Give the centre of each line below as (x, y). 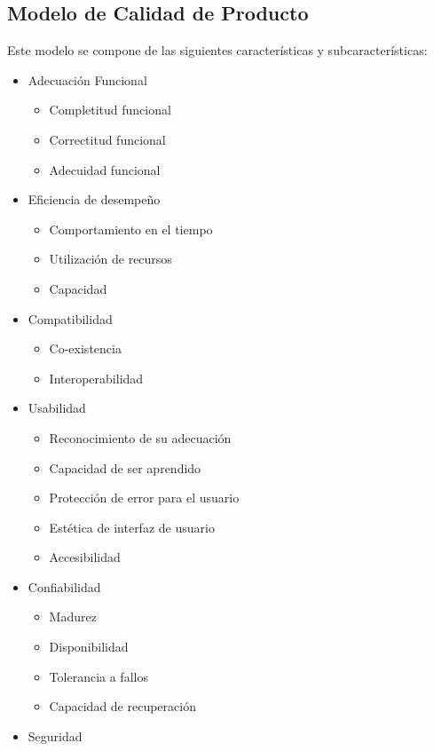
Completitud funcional (110, 110)
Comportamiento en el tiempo (131, 229)
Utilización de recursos (110, 259)
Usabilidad (57, 408)
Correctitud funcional (107, 139)
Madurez (73, 617)
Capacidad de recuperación (122, 706)
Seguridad (55, 735)
